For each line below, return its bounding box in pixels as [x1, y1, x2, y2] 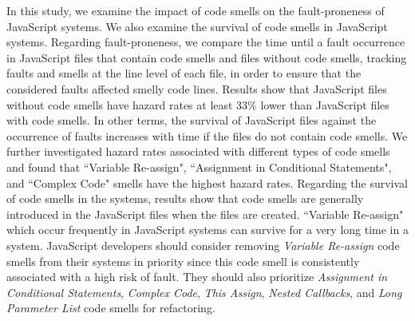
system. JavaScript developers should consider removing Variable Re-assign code [6, 236, 400, 253]
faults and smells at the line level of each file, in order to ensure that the [6, 65, 362, 81]
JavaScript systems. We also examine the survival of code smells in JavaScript [6, 18, 388, 34]
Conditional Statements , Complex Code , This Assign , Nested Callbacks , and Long [6, 283, 402, 300]
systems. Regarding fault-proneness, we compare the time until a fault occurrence [6, 34, 405, 50]
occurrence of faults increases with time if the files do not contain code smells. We [6, 127, 408, 144]
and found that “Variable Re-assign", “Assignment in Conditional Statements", [6, 158, 392, 175]
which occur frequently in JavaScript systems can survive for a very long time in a [6, 221, 409, 238]
